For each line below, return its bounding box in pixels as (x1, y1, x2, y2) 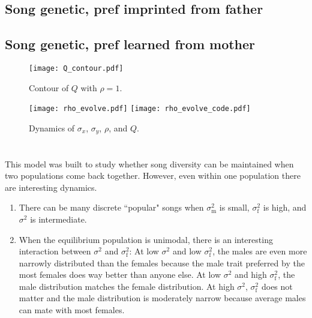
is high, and (263, 201, 307, 214)
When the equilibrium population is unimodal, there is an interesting (19, 233, 273, 245)
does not (261, 280, 293, 292)
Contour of (29, 81, 69, 94)
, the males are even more (212, 245, 307, 257)
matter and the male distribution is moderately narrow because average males (19, 292, 306, 304)
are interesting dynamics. (5, 181, 97, 193)
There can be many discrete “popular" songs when (19, 201, 204, 214)
